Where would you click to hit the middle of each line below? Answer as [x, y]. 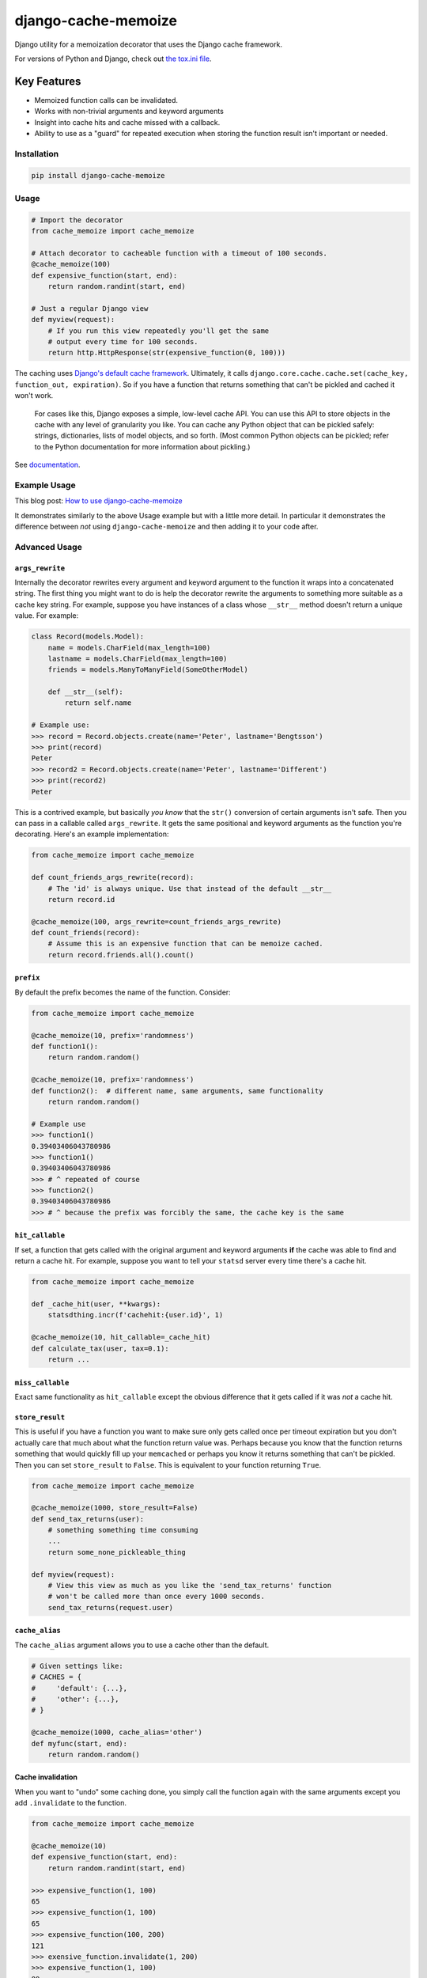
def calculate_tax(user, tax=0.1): [100, 1348]
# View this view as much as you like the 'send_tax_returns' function [190, 1586]
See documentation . [47, 465]
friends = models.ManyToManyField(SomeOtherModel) [148, 670]
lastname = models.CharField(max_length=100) [138, 658]
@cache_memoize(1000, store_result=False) [115, 1508]
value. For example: [47, 616]
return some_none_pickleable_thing [117, 1552]
